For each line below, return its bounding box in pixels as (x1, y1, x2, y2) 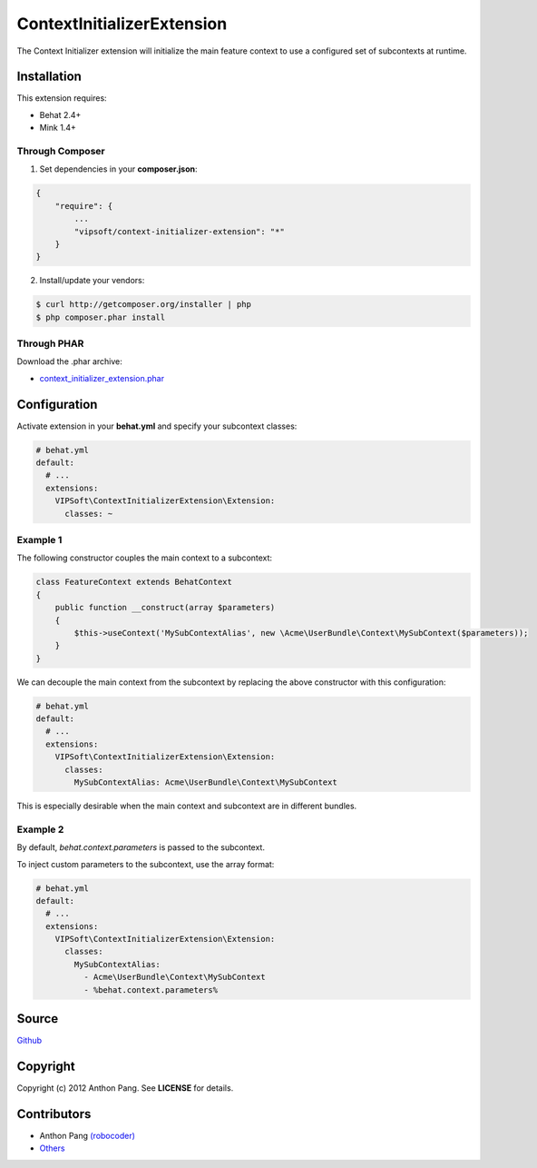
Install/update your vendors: (39, 275, 145, 286)
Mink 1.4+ (39, 123, 76, 134)
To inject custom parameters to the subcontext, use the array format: (16, 858, 275, 869)
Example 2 (16, 823, 64, 836)
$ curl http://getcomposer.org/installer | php (35, 300, 251, 310)
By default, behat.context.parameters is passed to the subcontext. (16, 842, 265, 853)
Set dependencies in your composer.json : (39, 163, 199, 174)
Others (39, 1143, 65, 1153)
